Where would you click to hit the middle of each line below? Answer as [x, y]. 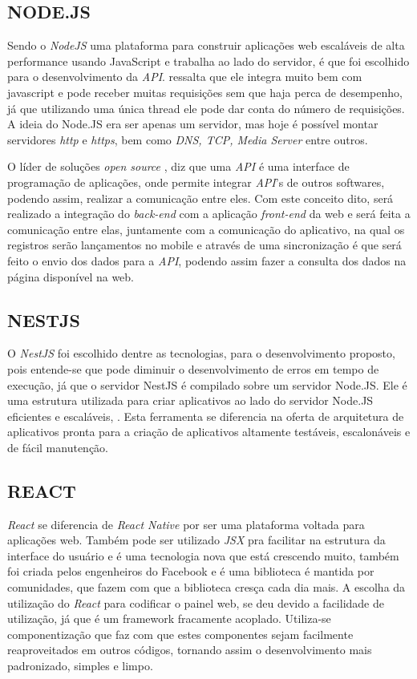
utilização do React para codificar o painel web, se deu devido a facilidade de [196, 602]
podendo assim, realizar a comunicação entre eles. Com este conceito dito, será [200, 198]
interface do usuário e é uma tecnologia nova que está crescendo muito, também [203, 555]
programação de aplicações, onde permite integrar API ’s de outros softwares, [196, 182]
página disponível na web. [71, 276]
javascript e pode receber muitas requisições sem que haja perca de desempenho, [205, 92]
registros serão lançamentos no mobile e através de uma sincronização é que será [204, 245]
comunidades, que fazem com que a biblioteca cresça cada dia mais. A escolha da [206, 587]
